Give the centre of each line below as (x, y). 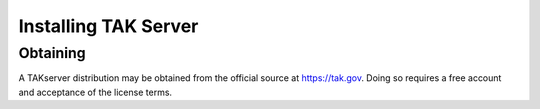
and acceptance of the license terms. (95, 92)
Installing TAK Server (108, 26)
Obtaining (52, 53)
